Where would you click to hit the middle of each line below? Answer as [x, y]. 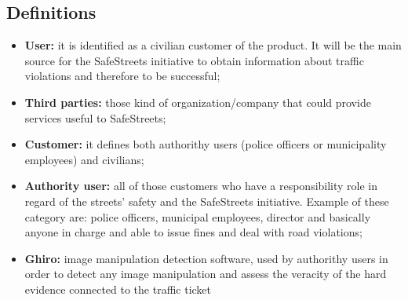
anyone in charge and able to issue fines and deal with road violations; [193, 232]
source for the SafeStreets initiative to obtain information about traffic [194, 60]
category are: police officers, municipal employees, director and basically [198, 216]
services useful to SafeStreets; [95, 117]
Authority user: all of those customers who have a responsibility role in [201, 186]
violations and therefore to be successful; [122, 76]
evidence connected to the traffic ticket [118, 289]
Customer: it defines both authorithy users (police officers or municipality [206, 144]
